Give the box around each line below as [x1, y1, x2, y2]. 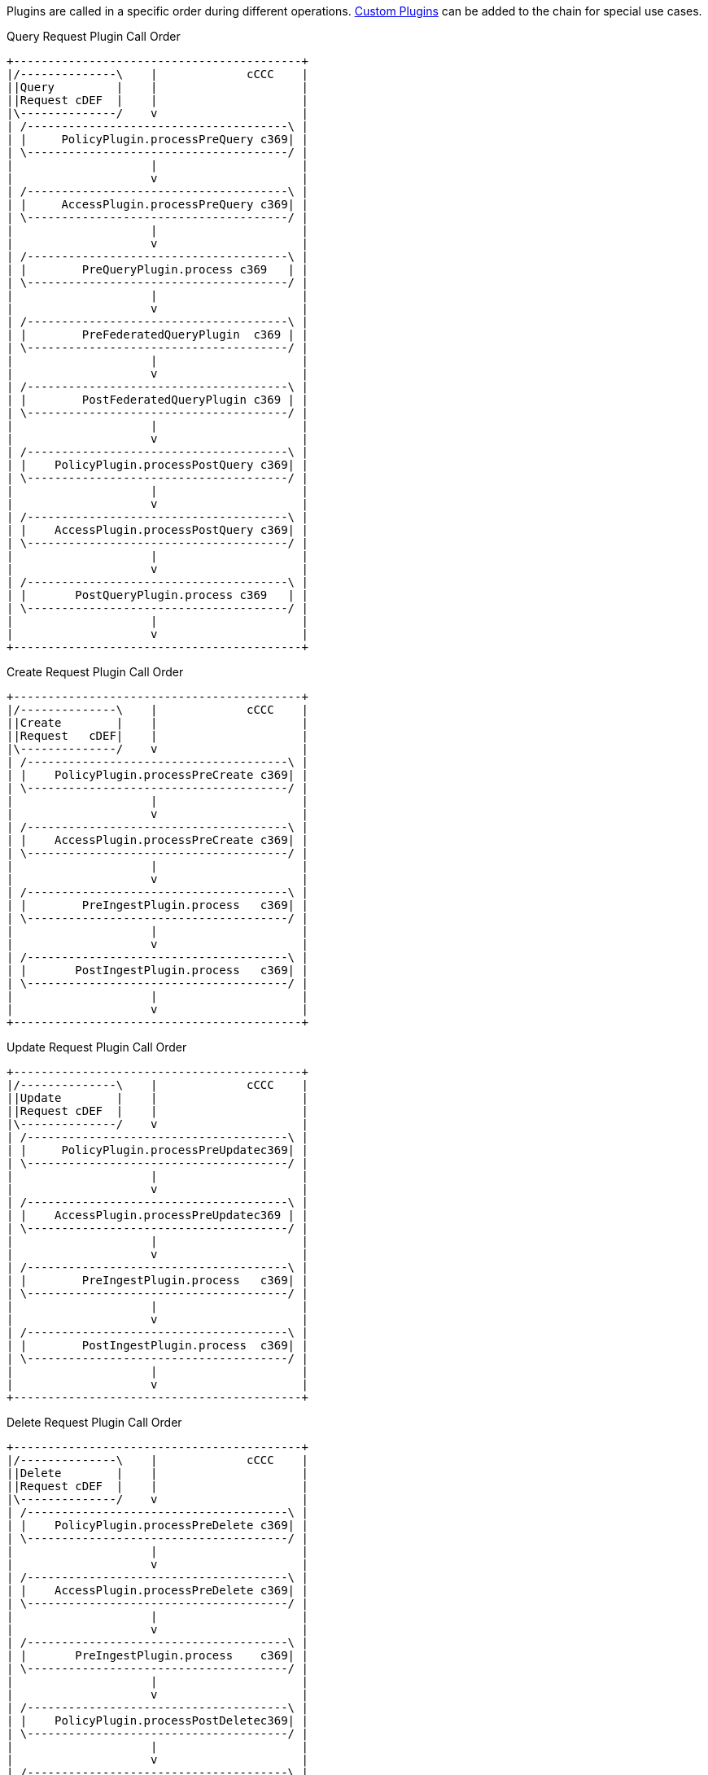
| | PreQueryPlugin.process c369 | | [7, 263, 308, 276]
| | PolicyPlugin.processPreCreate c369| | [7, 768, 308, 781]
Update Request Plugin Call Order [7, 1040, 187, 1054]
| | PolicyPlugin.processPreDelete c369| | [7, 1519, 308, 1532]
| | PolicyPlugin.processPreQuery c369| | [7, 133, 308, 146]
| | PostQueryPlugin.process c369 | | [7, 588, 308, 601]
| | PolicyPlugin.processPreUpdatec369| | [7, 1143, 308, 1156]
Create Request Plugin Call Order [7, 665, 184, 679]
